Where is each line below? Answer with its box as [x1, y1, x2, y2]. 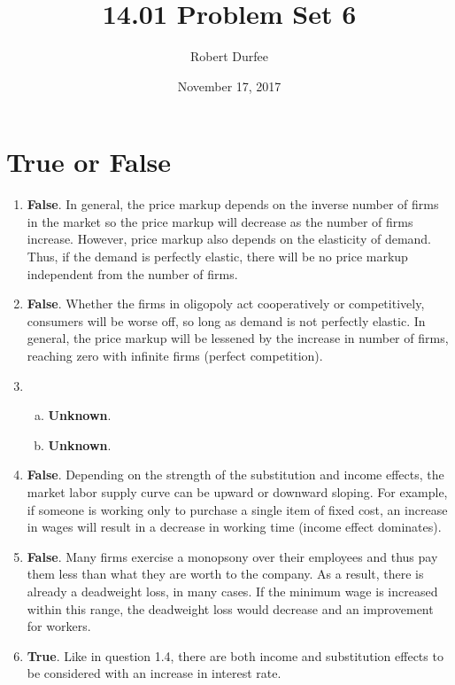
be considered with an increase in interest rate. [27, 664, 281, 682]
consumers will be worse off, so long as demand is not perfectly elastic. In [27, 311, 426, 330]
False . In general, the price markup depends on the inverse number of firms [27, 195, 439, 214]
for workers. [27, 617, 91, 635]
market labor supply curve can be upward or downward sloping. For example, [27, 482, 448, 501]
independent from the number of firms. [27, 264, 238, 283]
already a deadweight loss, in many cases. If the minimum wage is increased [27, 581, 438, 600]
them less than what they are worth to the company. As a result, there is [27, 564, 424, 583]
